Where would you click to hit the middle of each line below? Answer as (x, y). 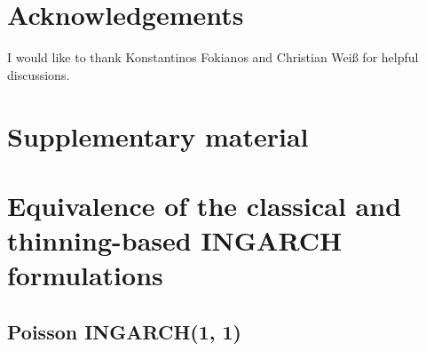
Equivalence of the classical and (205, 205)
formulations (85, 275)
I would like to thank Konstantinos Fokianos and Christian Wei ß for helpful (213, 57)
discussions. (39, 74)
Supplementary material (158, 136)
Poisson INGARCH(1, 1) (124, 331)
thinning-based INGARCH (175, 240)
